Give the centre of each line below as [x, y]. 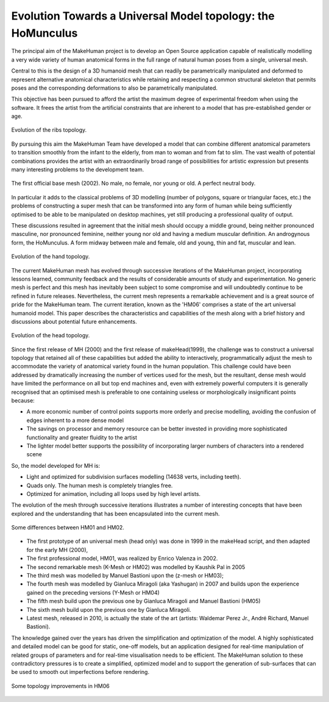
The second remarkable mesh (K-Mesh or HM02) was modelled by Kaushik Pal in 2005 [136, 567]
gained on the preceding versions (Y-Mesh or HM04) [93, 592]
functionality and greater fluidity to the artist [82, 437]
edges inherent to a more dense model [75, 420]
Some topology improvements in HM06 [60, 686]
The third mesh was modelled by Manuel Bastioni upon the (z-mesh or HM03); [125, 576]
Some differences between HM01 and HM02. [68, 528]
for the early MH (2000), [57, 550]
